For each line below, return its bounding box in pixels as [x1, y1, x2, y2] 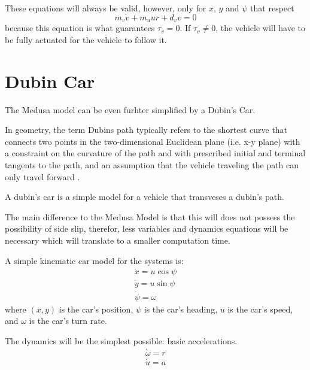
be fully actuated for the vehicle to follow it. [5, 33, 167, 46]
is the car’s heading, [144, 302, 218, 315]
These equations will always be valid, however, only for [5, 2, 206, 14]
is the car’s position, [59, 302, 133, 315]
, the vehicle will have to [215, 22, 305, 34]
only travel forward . [5, 170, 80, 183]
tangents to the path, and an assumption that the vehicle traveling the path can [5, 158, 299, 171]
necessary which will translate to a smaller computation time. [5, 233, 230, 246]
